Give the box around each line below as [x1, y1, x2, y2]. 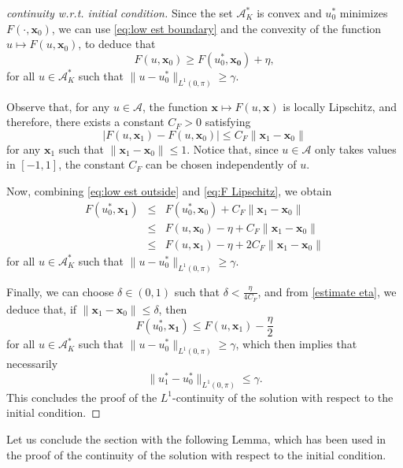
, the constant [58, 156, 125, 173]
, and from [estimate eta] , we [257, 283, 397, 299]
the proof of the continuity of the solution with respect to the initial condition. [6, 446, 386, 462]
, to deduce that [78, 35, 156, 52]
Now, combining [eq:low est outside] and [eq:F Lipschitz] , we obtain [6, 183, 332, 199]
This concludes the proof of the [6, 388, 157, 405]
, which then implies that [235, 336, 357, 352]
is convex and [257, 5, 322, 20]
